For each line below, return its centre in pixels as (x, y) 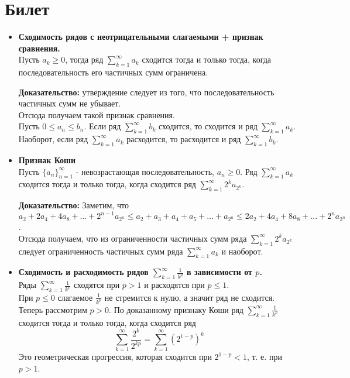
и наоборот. (242, 251)
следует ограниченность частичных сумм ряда (101, 251)
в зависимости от (219, 272)
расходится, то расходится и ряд (184, 139)
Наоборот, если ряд (53, 139)
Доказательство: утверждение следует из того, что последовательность (146, 92)
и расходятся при (174, 285)
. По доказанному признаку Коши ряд (176, 309)
